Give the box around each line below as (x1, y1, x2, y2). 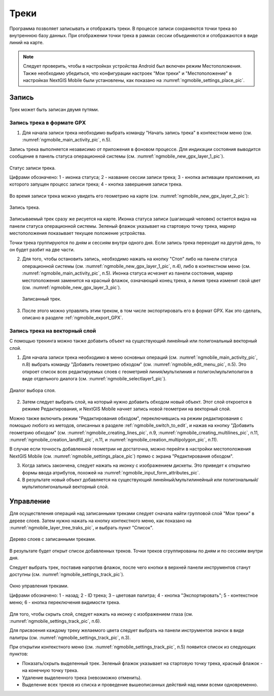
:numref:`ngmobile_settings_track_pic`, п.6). (9, 618, 101, 624)
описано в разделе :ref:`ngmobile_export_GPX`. (22, 315, 123, 321)
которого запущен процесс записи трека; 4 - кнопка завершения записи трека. (9, 181, 183, 188)
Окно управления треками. (9, 583, 68, 589)
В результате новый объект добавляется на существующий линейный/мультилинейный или (22, 476, 222, 482)
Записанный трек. (22, 296, 62, 302)
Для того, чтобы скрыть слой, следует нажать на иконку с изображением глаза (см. (9, 611, 193, 617)
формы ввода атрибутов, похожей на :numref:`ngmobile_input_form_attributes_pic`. (22, 469, 200, 475)
